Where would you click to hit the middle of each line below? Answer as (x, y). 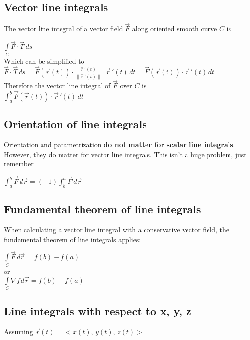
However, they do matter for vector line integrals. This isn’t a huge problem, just (125, 154)
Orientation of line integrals (75, 124)
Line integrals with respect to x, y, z (98, 311)
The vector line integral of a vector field (63, 29)
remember (19, 164)
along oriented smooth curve (175, 29)
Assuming (19, 331)
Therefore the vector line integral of (57, 85)
